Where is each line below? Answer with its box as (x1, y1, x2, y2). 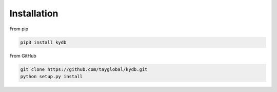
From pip (9, 26, 29, 32)
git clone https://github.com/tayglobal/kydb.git (20, 66, 148, 72)
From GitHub (9, 52, 37, 59)
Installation (9, 8, 58, 19)
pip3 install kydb (20, 39, 67, 45)
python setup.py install (20, 73, 83, 79)
